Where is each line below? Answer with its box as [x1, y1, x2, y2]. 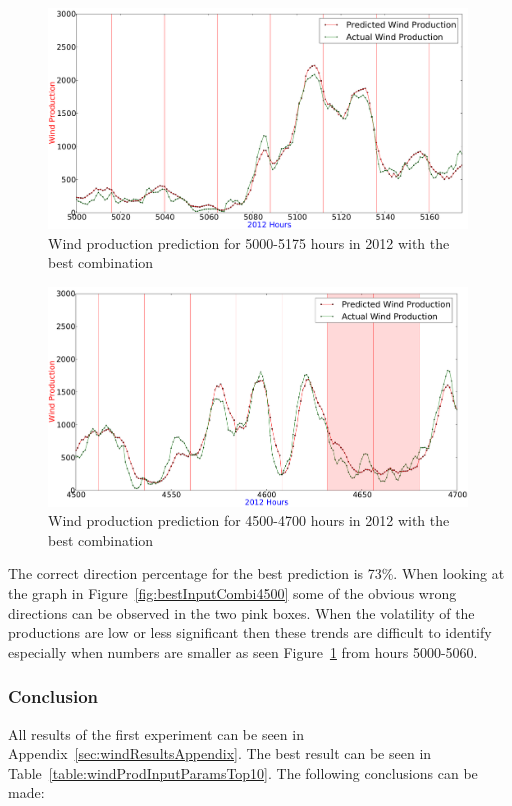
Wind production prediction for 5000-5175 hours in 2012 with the [48, 232, 450, 253]
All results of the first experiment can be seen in [8, 723, 304, 744]
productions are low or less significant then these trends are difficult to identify [8, 622, 492, 643]
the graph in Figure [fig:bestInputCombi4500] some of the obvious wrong [8, 583, 457, 604]
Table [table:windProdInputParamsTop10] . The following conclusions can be [8, 762, 478, 783]
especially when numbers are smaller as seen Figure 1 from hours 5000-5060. [8, 641, 478, 662]
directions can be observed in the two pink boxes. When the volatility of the [8, 602, 475, 623]
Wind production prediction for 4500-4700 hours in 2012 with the [48, 510, 450, 531]
